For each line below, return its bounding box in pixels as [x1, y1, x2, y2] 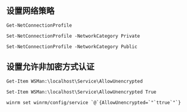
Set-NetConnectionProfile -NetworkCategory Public [6, 43, 138, 50]
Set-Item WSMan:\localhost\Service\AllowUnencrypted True [6, 89, 157, 95]
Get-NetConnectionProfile [6, 22, 72, 29]
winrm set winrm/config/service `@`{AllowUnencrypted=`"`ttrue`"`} [6, 99, 182, 105]
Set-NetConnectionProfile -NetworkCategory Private [6, 33, 140, 39]
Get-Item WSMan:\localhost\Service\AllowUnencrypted [6, 78, 143, 84]
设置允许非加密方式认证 [6, 61, 94, 72]
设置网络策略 [6, 5, 55, 16]
